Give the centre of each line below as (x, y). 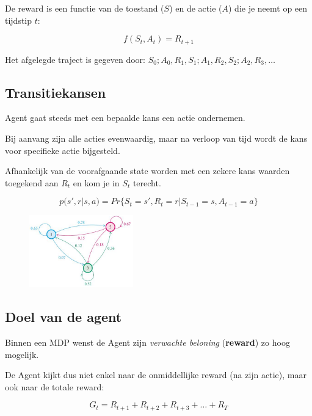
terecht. (147, 182)
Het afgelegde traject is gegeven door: (75, 59)
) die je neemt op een (268, 8)
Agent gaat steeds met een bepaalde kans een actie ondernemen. (125, 118)
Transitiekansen (56, 92)
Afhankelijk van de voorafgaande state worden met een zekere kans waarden (147, 171)
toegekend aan (32, 182)
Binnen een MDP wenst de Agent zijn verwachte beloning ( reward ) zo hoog (147, 342)
